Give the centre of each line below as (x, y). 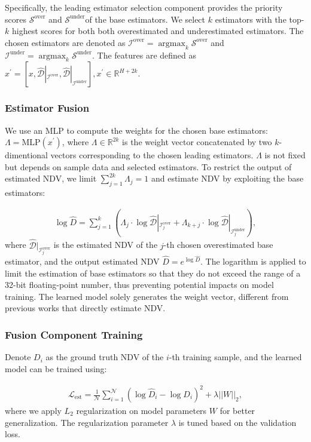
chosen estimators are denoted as (65, 42)
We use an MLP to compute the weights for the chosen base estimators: (136, 130)
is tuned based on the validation (237, 422)
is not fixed (285, 155)
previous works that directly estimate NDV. (85, 308)
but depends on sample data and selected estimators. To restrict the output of (148, 166)
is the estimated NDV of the (106, 245)
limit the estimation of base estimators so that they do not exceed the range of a (153, 273)
